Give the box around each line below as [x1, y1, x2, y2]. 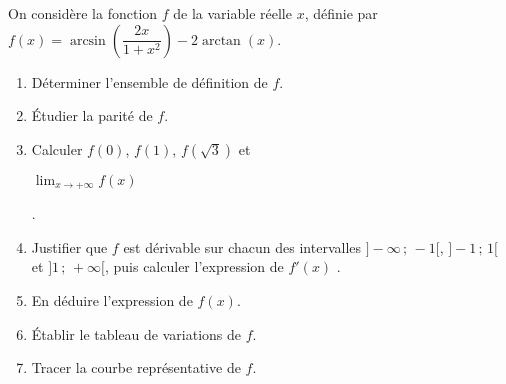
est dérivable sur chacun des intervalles [123, 236, 362, 257]
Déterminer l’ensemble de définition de [31, 71, 268, 92]
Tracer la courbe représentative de [31, 357, 241, 378]
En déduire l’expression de [31, 290, 193, 311]
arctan [201, 33, 241, 48]
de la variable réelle [173, 3, 292, 23]
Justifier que [31, 236, 108, 257]
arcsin [69, 33, 106, 48]
